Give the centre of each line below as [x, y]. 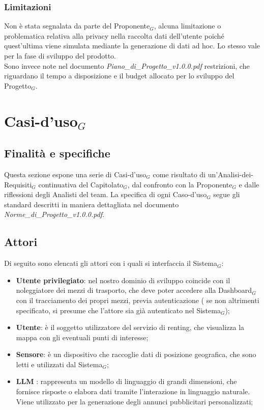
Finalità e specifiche [57, 153]
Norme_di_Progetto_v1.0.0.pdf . [54, 214]
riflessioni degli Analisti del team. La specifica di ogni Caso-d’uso [106, 194]
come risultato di [179, 174]
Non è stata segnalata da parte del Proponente [77, 26]
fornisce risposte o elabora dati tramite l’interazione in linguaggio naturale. [133, 391]
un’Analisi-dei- [230, 174]
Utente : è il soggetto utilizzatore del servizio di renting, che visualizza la [130, 327]
